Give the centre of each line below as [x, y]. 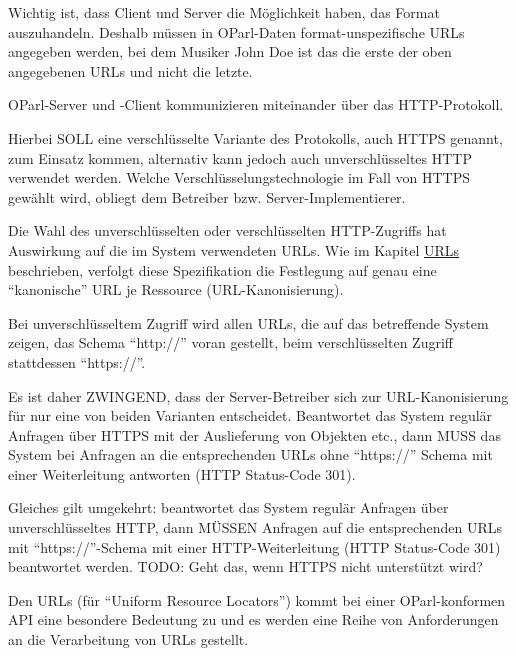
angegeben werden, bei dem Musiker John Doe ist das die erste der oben [230, 51]
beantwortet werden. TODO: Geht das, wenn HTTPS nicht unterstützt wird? [245, 566]
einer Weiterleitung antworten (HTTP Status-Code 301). [182, 473]
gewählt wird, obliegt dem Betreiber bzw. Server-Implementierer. [207, 196]
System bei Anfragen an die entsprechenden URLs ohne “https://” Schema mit [250, 454]
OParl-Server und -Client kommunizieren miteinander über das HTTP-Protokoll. [256, 104]
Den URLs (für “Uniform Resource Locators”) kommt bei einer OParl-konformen [257, 599]
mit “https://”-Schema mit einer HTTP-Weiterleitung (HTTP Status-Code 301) [254, 546]
